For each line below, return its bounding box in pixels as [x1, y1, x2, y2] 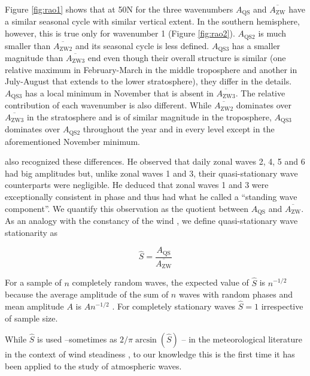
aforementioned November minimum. [5, 135, 141, 147]
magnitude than [5, 51, 63, 63]
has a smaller [232, 39, 281, 51]
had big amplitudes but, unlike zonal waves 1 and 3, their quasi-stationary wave [5, 166, 298, 179]
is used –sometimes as [37, 333, 117, 345]
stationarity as [5, 226, 58, 238]
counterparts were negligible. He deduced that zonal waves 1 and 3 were [5, 178, 269, 191]
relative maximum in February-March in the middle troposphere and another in [5, 63, 297, 75]
